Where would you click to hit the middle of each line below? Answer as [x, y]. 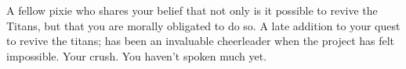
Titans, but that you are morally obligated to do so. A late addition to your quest [203, 25]
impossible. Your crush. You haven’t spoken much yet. [137, 55]
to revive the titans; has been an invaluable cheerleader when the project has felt [201, 41]
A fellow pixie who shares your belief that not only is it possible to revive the [192, 10]
